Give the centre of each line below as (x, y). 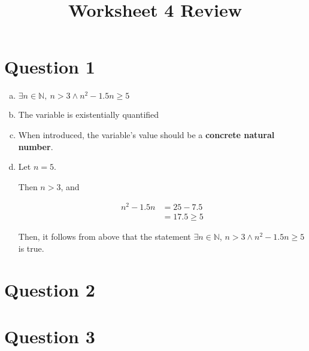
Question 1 (50, 67)
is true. (31, 248)
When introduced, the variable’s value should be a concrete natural (146, 134)
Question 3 (50, 336)
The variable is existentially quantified (89, 115)
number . (36, 146)
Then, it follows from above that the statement (104, 236)
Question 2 (50, 289)
